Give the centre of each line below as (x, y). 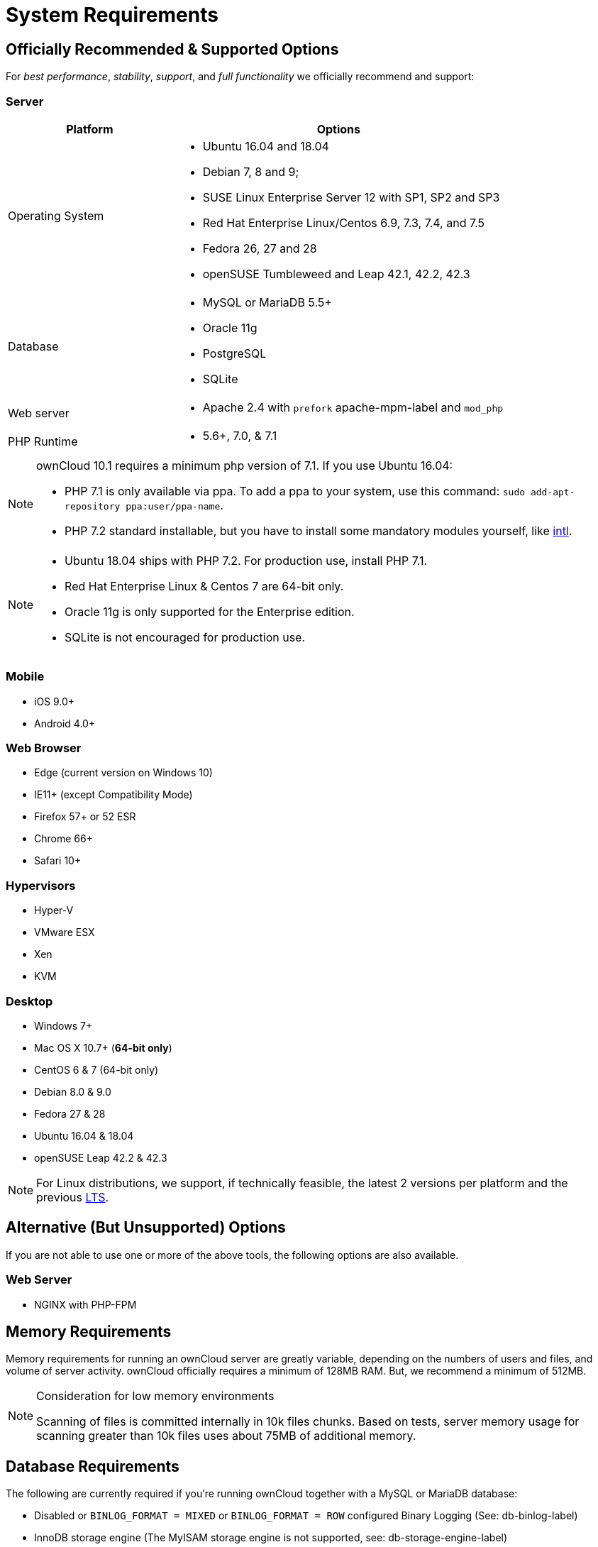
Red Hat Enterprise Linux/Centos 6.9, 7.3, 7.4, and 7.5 (343, 222)
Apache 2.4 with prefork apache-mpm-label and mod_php (353, 407)
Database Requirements (93, 1466)
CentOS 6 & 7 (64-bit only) (96, 1069)
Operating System (56, 215)
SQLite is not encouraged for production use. (185, 637)
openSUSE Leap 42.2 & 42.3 (101, 1157)
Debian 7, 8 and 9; (251, 171)
